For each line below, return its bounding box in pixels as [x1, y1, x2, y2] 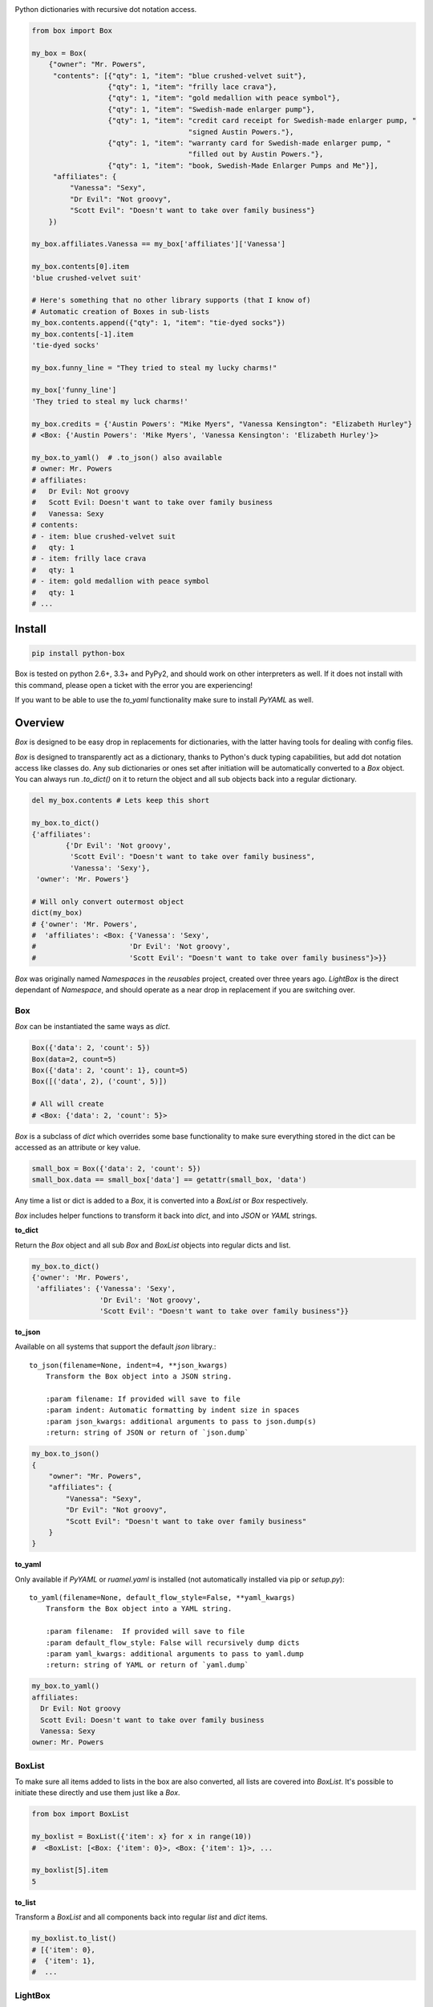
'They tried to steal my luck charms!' [31, 397, 188, 405]
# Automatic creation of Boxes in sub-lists [31, 307, 210, 316]
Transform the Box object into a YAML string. [45, 1604, 233, 1614]
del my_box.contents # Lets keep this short [31, 796, 210, 805]
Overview [14, 716, 65, 730]
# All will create [31, 1100, 104, 1109]
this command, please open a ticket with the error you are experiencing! [14, 680, 253, 690]
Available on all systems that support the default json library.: [14, 1341, 216, 1352]
